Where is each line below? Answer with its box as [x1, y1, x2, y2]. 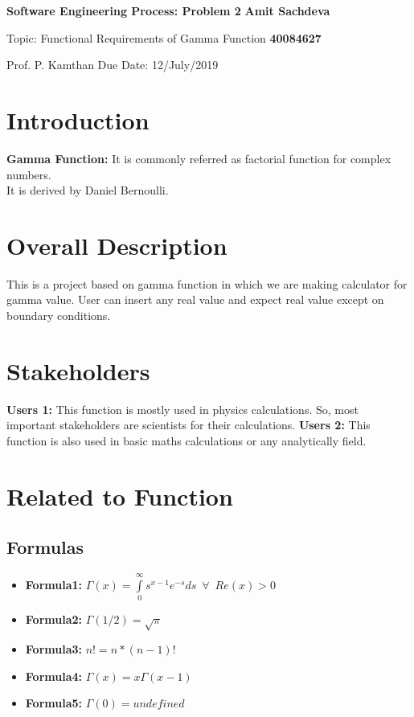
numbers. [6, 166, 51, 182]
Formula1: [25, 576, 82, 592]
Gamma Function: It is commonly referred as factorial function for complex [6, 150, 391, 166]
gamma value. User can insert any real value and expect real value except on [6, 291, 384, 308]
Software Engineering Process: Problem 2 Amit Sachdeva [6, 2, 330, 18]
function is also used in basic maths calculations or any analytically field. [6, 432, 367, 449]
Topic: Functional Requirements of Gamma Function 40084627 [6, 29, 322, 46]
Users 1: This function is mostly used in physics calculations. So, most [6, 400, 359, 417]
